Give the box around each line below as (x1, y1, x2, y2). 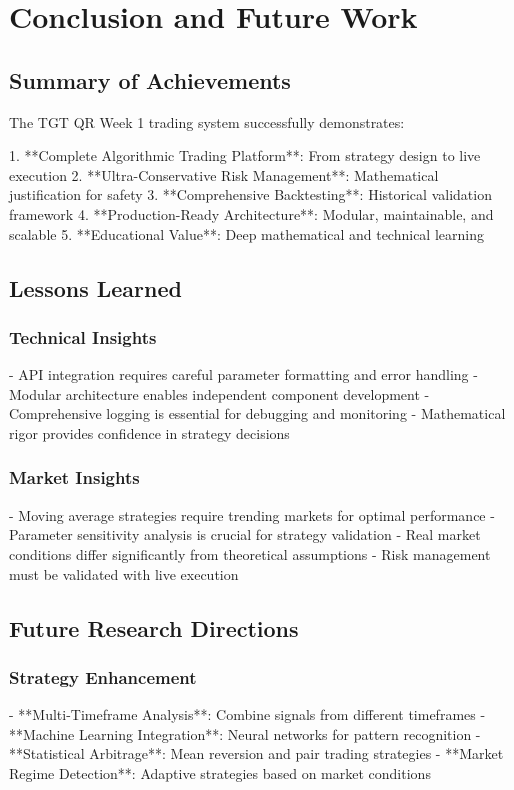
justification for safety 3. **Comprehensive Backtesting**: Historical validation (9, 184, 492, 205)
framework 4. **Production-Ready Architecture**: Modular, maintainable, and (9, 203, 494, 224)
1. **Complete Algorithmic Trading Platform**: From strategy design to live (9, 145, 481, 166)
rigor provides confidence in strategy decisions (9, 422, 290, 443)
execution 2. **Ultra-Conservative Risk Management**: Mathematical (9, 164, 439, 185)
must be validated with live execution (9, 563, 239, 584)
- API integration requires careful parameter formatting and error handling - (9, 364, 478, 385)
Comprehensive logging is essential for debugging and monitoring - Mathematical (9, 403, 506, 424)
